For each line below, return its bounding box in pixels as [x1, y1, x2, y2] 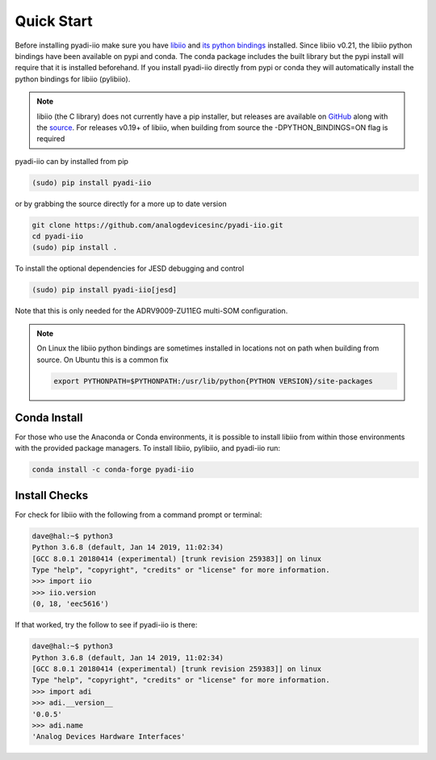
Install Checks [15, 489, 89, 502]
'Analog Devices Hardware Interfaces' [31, 732, 186, 741]
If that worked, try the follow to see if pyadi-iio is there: [15, 620, 198, 630]
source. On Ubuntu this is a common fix [36, 355, 169, 364]
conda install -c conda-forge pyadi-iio [31, 465, 194, 474]
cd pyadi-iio [31, 232, 84, 241]
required [36, 134, 65, 144]
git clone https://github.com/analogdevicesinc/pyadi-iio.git [31, 220, 283, 229]
